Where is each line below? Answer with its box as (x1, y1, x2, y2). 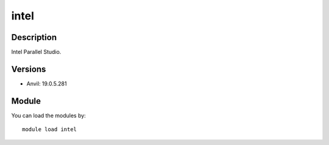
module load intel (22, 126, 77, 133)
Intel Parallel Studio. (11, 49, 62, 56)
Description (11, 32, 57, 42)
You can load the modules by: (11, 112, 87, 119)
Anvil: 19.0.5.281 (26, 79, 67, 87)
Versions (11, 64, 46, 74)
